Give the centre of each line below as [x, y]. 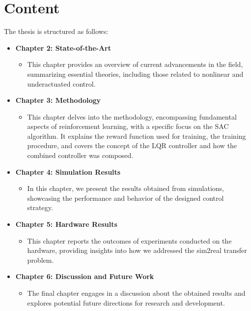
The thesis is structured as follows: [56, 31]
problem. [41, 260]
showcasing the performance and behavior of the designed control [125, 198]
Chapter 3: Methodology [58, 100]
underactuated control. [61, 83]
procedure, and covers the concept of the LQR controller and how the [132, 145]
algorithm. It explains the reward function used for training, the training [137, 136]
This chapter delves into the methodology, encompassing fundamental [132, 116]
